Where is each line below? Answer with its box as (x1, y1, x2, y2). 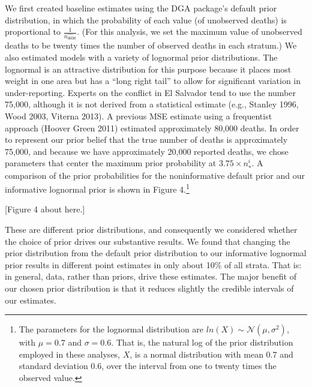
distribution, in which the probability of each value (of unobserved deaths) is (5, 13, 287, 26)
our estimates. (5, 293, 56, 306)
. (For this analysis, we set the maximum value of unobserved (77, 25, 302, 38)
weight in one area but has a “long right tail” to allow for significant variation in (5, 74, 301, 87)
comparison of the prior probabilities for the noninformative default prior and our (5, 169, 305, 181)
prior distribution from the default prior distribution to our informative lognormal (5, 247, 307, 259)
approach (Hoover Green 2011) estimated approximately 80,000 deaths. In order (5, 121, 299, 134)
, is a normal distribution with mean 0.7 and (130, 347, 293, 360)
